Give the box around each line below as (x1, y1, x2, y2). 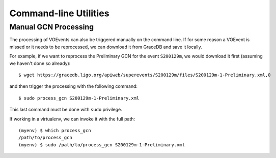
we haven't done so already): (9, 60, 71, 66)
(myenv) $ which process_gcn (18, 128, 91, 133)
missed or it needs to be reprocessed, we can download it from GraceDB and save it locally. (9, 44, 202, 50)
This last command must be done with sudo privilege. (9, 107, 122, 113)
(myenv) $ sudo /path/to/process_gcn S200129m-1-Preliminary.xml (18, 142, 185, 147)
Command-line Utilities (9, 8, 109, 19)
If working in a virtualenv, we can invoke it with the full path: (9, 116, 135, 122)
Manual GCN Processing (9, 22, 94, 31)
